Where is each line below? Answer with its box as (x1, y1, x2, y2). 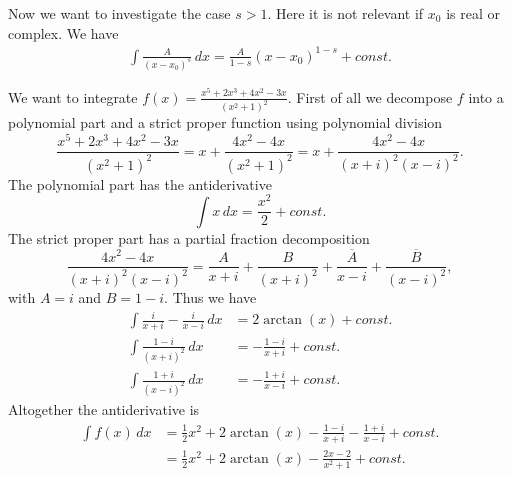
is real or (446, 3, 500, 23)
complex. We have (8, 22, 119, 43)
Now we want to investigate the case (8, 3, 231, 23)
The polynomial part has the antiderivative (8, 173, 272, 194)
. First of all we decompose (287, 86, 453, 107)
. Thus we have (164, 286, 257, 307)
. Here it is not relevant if (267, 3, 424, 23)
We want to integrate (8, 86, 138, 107)
